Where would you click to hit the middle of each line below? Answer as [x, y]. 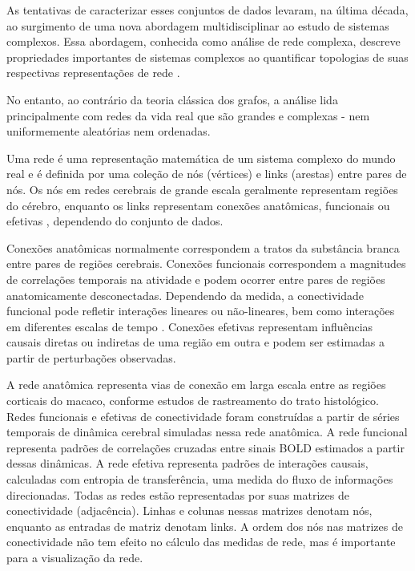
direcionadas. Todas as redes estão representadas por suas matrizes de [178, 494]
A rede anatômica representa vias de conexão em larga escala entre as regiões [196, 385]
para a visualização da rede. [75, 557]
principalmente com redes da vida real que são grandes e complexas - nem [188, 115]
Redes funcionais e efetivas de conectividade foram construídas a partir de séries [203, 416]
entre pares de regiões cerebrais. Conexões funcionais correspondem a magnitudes [206, 263]
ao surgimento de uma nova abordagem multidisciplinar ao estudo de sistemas [198, 25]
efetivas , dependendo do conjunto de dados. [115, 221]
